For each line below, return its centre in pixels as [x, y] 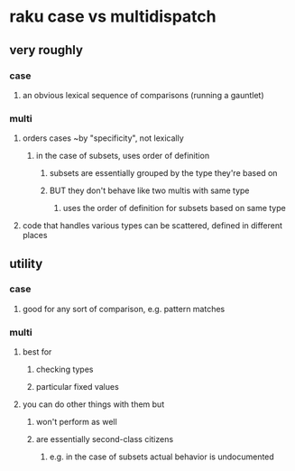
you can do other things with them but [93, 404]
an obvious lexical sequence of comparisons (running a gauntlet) [143, 95]
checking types [65, 369]
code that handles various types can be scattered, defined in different [152, 226]
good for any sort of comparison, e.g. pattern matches [124, 309]
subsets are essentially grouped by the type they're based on [163, 173]
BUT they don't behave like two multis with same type [149, 190]
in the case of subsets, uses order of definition [123, 156]
